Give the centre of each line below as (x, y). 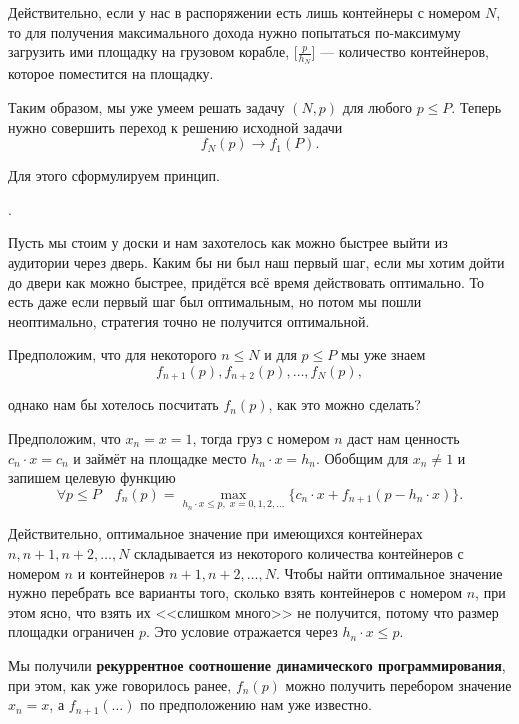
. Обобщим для (362, 457)
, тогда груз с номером (261, 438)
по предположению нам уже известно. (256, 704)
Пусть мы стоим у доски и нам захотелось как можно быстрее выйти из (228, 242)
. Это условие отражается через (241, 631)
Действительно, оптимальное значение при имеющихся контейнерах (215, 533)
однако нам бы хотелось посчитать (113, 404)
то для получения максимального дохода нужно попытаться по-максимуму (234, 31)
